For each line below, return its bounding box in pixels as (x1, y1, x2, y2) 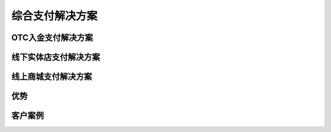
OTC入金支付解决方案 (11, 32, 93, 43)
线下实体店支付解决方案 (11, 52, 101, 62)
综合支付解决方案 (11, 9, 98, 23)
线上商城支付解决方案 (11, 71, 92, 82)
